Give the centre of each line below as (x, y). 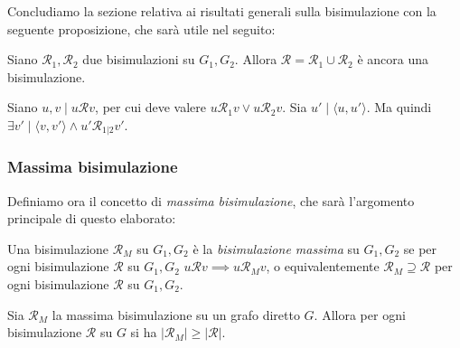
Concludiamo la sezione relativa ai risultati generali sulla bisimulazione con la (222, 11)
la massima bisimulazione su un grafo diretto (176, 314)
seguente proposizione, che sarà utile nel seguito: (141, 28)
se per (420, 248)
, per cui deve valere (151, 107)
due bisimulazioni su (139, 59)
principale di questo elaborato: (92, 218)
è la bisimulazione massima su (276, 248)
